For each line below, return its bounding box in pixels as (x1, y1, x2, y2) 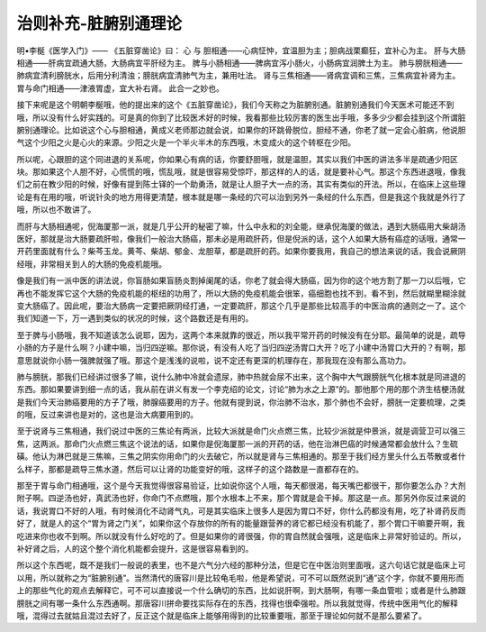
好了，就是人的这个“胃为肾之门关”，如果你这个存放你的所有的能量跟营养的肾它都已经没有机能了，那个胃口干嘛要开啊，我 (16, 518, 465, 529)
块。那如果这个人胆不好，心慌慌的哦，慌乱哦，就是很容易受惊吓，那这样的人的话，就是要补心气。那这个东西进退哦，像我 (16, 167, 466, 178)
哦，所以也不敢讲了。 (16, 204, 96, 215)
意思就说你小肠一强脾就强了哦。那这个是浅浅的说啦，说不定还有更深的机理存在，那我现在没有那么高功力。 (16, 354, 411, 365)
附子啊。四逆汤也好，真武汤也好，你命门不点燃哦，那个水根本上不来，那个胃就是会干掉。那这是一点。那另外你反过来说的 (16, 492, 466, 504)
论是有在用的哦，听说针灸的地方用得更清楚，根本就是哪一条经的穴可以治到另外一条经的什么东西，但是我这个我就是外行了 (16, 191, 466, 202)
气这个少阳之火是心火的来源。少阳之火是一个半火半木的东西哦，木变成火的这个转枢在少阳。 (16, 137, 355, 148)
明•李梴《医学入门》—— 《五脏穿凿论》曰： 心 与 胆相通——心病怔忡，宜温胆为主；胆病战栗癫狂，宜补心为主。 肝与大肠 (16, 45, 466, 56)
